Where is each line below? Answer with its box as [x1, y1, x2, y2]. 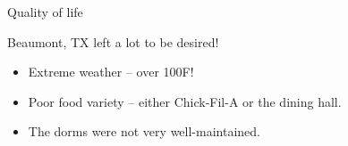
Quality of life [7, 3, 83, 20]
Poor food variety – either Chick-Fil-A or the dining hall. [28, 92, 342, 110]
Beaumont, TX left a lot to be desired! [7, 32, 219, 51]
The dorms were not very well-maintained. [28, 122, 260, 141]
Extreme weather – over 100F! [28, 62, 194, 81]
